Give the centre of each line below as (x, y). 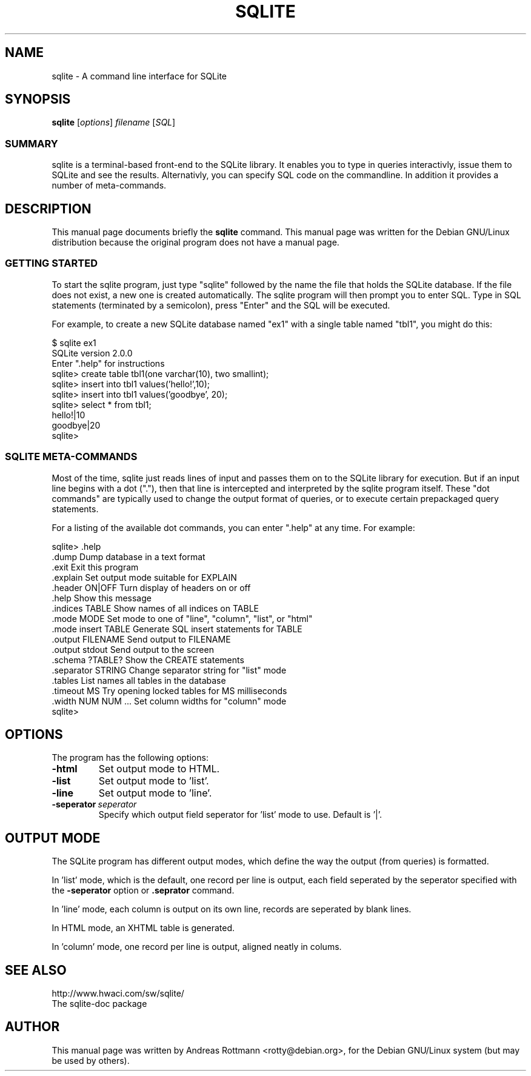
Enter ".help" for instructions (108, 363)
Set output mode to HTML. (159, 769)
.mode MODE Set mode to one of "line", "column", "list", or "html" (182, 618)
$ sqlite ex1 (74, 343)
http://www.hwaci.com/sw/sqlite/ (118, 994)
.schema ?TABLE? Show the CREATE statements (148, 660)
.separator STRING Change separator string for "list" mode (169, 670)
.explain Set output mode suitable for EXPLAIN (144, 577)
